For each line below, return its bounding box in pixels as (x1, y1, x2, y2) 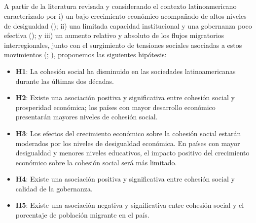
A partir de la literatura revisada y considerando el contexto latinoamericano (4, 1, 237, 11)
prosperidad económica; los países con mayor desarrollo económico (15, 102, 216, 112)
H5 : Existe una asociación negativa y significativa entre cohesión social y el (15, 200, 244, 210)
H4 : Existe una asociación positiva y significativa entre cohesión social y (15, 174, 235, 184)
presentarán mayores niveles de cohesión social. (15, 111, 158, 122)
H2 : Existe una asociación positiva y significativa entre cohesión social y (15, 92, 235, 103)
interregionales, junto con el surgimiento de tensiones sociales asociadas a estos (4, 39, 242, 50)
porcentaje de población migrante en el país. (15, 210, 149, 220)
